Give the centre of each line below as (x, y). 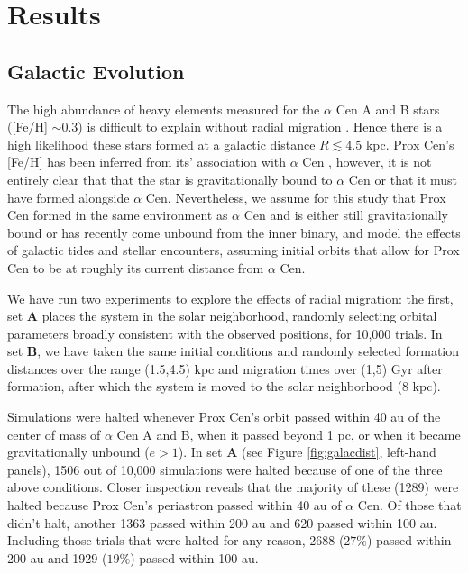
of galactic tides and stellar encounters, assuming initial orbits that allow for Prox (234, 250)
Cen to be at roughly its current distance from (136, 267)
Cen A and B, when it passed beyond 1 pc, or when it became (289, 434)
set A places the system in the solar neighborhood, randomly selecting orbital (222, 316)
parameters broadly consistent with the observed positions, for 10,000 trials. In (225, 333)
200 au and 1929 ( (57, 557)
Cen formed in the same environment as (118, 215)
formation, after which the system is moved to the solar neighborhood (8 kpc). (224, 386)
